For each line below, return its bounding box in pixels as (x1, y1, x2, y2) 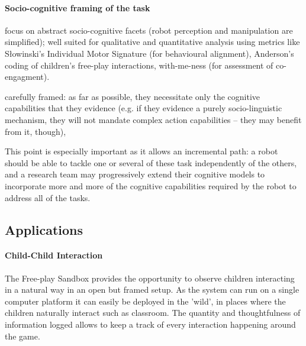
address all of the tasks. (5, 191, 91, 203)
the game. (5, 329, 40, 342)
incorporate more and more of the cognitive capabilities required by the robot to (5, 179, 297, 192)
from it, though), (5, 125, 66, 137)
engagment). (5, 70, 50, 83)
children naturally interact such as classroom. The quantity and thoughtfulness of (5, 306, 301, 319)
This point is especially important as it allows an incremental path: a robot (5, 145, 278, 157)
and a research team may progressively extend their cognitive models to (5, 168, 265, 180)
